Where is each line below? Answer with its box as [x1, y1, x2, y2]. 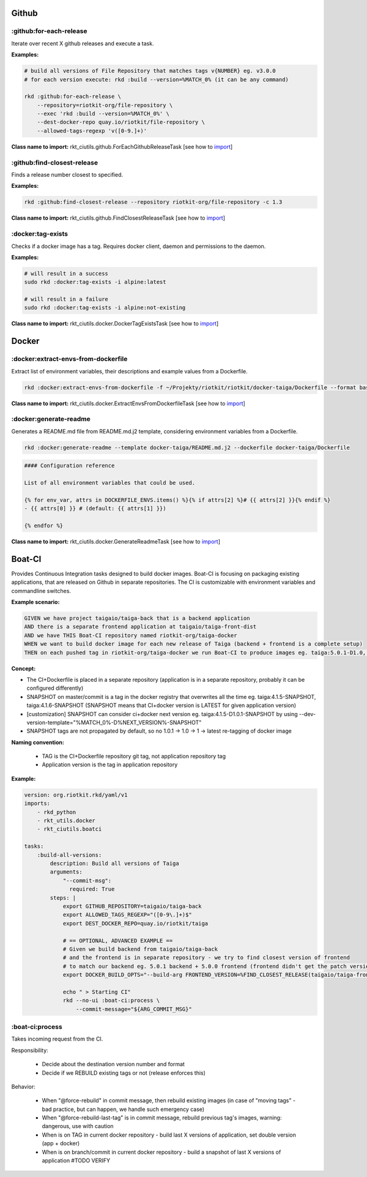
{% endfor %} [24, 522, 64, 529]
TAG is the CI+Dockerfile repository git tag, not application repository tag [42, 753, 226, 760]
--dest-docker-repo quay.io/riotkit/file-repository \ [37, 119, 205, 125]
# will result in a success [24, 270, 108, 277]
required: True [69, 886, 115, 893]
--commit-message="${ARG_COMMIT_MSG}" [75, 1006, 192, 1012]
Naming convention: [11, 738, 64, 746]
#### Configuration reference [24, 462, 115, 469]
